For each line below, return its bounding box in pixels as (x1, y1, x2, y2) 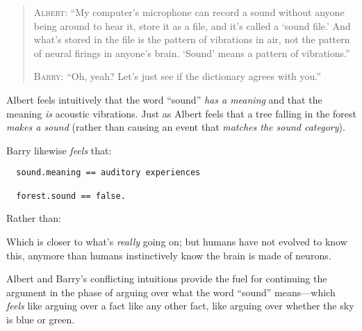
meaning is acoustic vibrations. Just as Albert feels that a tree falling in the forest (6, 106, 356, 120)
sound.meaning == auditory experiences (16, 168, 201, 178)
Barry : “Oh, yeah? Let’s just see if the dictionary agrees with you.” (33, 69, 321, 83)
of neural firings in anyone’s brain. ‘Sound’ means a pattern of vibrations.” (33, 45, 350, 60)
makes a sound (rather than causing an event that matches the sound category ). (6, 120, 345, 134)
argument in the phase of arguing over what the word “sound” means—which (6, 284, 336, 299)
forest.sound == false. (16, 191, 126, 201)
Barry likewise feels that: (6, 143, 112, 157)
